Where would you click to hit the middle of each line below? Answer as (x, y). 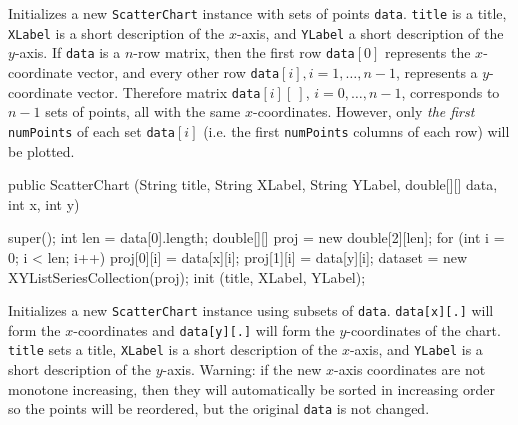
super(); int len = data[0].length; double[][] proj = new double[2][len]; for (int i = (256, 237)
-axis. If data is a (67, 52)
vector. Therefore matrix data (168, 91)
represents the (428, 52)
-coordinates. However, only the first (364, 111)
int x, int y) (44, 203)
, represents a (437, 71)
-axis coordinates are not (410, 369)
